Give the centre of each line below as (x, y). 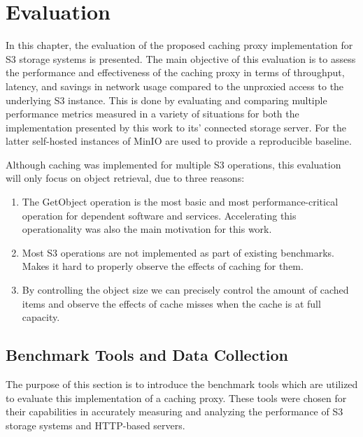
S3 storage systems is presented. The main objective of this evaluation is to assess (181, 58)
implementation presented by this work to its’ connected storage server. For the (176, 127)
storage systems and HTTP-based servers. (95, 425)
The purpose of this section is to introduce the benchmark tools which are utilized (182, 384)
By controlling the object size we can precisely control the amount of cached (185, 290)
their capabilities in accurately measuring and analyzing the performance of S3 (175, 411)
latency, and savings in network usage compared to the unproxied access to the (175, 86)
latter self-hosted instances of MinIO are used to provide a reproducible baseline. (179, 141)
